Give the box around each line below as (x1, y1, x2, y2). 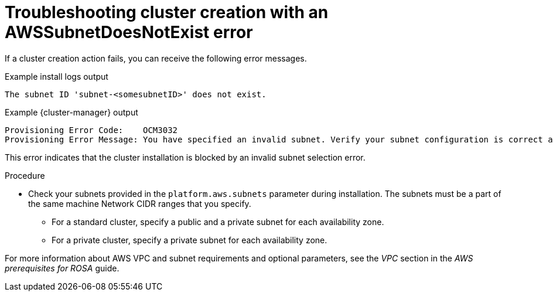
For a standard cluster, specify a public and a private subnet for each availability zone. (52, 216, 384, 227)
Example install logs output (5, 71, 108, 81)
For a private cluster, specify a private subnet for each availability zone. (52, 234, 327, 245)
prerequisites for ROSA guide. (5, 263, 120, 273)
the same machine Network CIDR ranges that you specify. (28, 198, 251, 209)
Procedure (5, 170, 45, 181)
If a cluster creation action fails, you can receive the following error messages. (5, 53, 307, 63)
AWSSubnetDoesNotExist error (5, 22, 253, 42)
